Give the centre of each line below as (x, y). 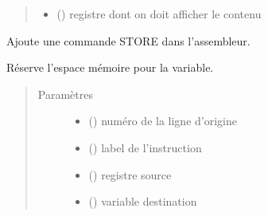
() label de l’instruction (145, 147)
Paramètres (65, 94)
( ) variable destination (143, 201)
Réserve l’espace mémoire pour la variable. (110, 67)
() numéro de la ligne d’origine (163, 121)
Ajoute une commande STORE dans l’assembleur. (128, 40)
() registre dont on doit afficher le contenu (159, 14)
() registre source (130, 174)
